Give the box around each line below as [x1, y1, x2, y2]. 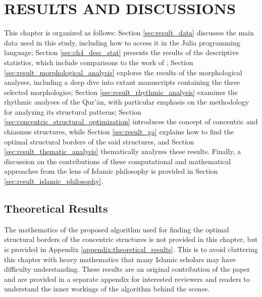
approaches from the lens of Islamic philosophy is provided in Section [4, 166, 218, 176]
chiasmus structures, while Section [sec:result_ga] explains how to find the [4, 126, 234, 137]
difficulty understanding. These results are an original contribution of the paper [4, 264, 250, 274]
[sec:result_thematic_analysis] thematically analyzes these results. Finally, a [4, 146, 241, 157]
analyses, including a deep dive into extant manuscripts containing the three [4, 77, 240, 87]
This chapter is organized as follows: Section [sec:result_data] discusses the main [4, 27, 254, 38]
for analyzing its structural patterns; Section [4, 106, 141, 117]
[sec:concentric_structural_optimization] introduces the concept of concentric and [4, 116, 258, 127]
